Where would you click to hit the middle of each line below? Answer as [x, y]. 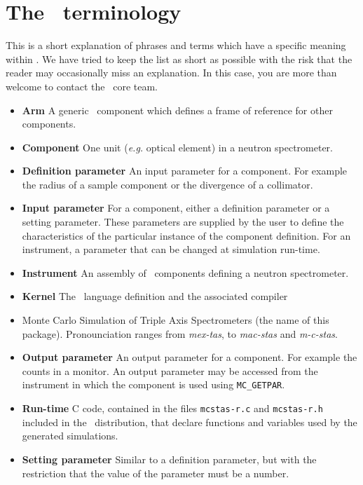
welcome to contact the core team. [82, 86]
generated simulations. [70, 436]
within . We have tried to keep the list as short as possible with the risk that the [179, 59]
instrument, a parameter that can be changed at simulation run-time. [171, 249]
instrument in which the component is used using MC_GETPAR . [153, 384]
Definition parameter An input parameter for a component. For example [185, 171]
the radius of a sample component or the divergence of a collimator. [167, 184]
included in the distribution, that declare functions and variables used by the [190, 422]
